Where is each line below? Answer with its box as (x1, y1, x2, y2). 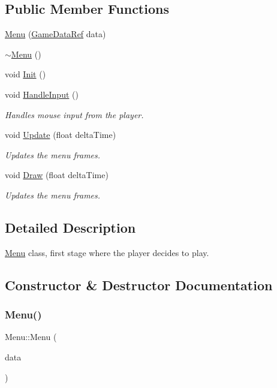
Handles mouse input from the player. (5, 108, 144, 121)
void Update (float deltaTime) (5, 128, 116, 141)
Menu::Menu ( (5, 330, 57, 343)
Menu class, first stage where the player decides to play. (5, 246, 209, 258)
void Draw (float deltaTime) (5, 169, 109, 181)
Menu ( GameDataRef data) (5, 28, 106, 40)
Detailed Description (5, 218, 136, 236)
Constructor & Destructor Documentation (5, 275, 273, 294)
